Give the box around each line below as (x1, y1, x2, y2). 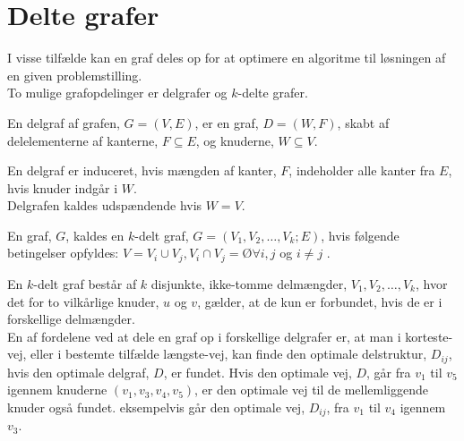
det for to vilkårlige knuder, (7, 292, 159, 310)
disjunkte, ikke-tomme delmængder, (150, 274, 348, 293)
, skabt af (337, 113, 390, 131)
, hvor (415, 274, 448, 293)
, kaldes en (65, 225, 125, 244)
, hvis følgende (321, 225, 400, 244)
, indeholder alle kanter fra (288, 161, 435, 180)
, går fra (366, 362, 411, 381)
